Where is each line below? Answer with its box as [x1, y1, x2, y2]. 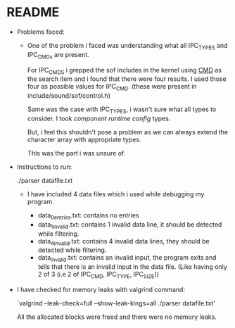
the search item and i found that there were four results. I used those [27, 75, 227, 83]
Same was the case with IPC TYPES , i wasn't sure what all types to [27, 105, 217, 115]
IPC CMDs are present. [27, 50, 89, 61]
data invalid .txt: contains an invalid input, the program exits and [37, 253, 217, 264]
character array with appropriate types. [27, 135, 141, 144]
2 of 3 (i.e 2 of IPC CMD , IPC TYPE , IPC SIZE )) [37, 270, 160, 280]
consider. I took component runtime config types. [27, 114, 171, 122]
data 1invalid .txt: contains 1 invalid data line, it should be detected [37, 220, 222, 230]
